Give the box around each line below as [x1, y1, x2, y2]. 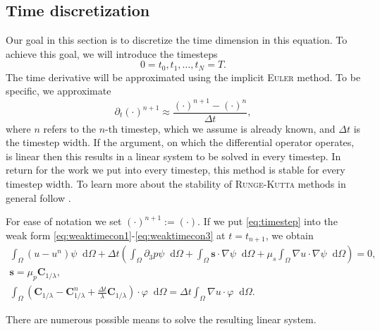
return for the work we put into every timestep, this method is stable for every [6, 162, 345, 177]
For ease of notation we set [6, 214, 122, 229]
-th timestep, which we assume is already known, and [105, 121, 336, 136]
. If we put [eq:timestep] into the [197, 214, 338, 229]
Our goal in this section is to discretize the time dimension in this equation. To [6, 32, 348, 47]
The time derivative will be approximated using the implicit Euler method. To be [6, 69, 361, 84]
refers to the [43, 121, 96, 136]
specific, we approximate [6, 83, 111, 98]
